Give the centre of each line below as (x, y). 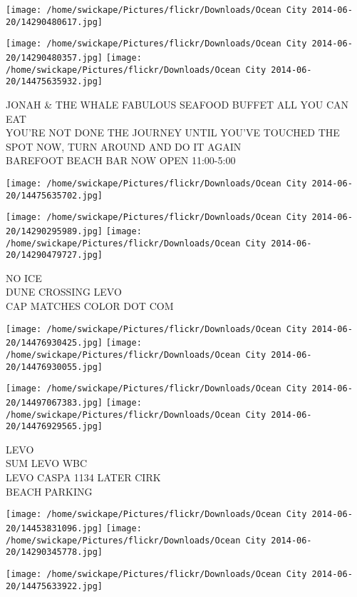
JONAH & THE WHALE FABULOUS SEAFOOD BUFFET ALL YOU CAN (177, 104)
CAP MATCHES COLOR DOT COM (90, 306)
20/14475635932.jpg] (55, 82)
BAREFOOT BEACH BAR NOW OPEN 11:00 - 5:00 (121, 160)
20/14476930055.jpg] (55, 367)
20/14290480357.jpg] (55, 57)
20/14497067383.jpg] (55, 402)
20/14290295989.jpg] (55, 231)
